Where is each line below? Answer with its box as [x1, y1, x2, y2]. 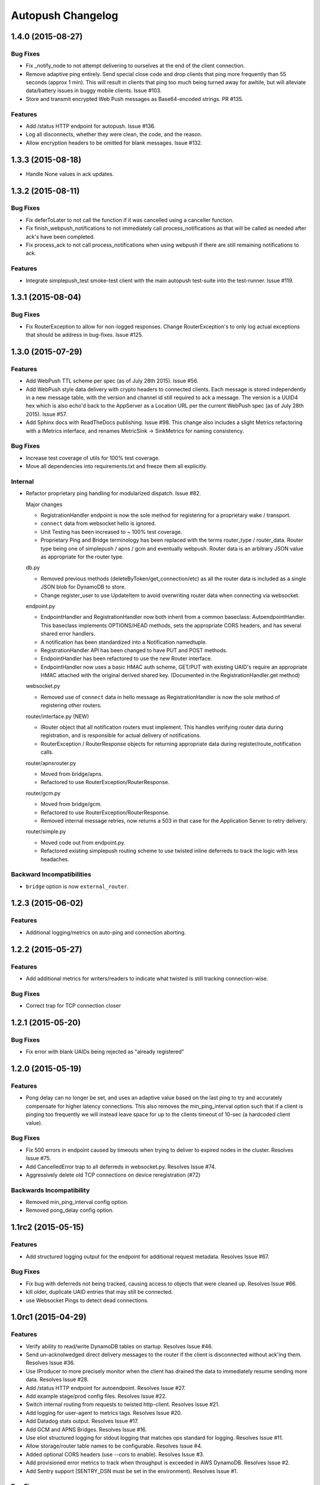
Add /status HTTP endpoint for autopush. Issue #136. [25, 122, 156, 130]
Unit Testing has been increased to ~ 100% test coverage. [40, 528, 183, 535]
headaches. [40, 855, 69, 862]
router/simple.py [25, 828, 66, 835]
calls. [40, 748, 54, 756]
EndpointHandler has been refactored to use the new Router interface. [40, 655, 213, 662]
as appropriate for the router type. [40, 553, 124, 561]
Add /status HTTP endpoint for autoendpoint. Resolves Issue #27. [25, 1384, 186, 1391]
